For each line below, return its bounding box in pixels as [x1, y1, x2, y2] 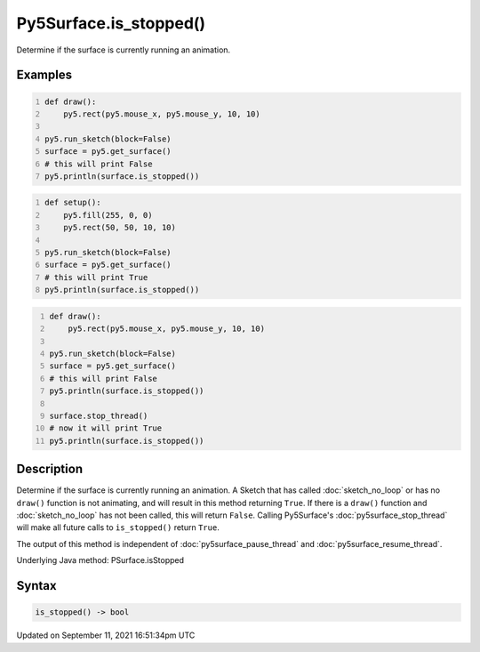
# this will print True [44, 272, 148, 282]
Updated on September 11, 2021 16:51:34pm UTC [16, 630, 196, 640]
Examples [16, 68, 73, 83]
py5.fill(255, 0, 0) [63, 210, 153, 220]
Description [16, 462, 84, 477]
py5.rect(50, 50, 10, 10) [63, 222, 177, 233]
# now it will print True [49, 423, 163, 433]
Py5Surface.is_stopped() [16, 13, 206, 33]
